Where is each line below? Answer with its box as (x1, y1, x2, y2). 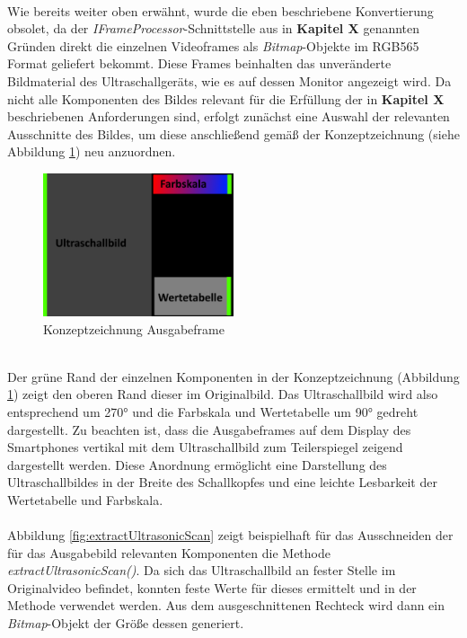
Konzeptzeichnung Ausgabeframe (43, 319, 225, 338)
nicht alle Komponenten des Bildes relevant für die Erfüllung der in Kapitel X (7, 89, 445, 108)
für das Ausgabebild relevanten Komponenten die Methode (7, 543, 330, 562)
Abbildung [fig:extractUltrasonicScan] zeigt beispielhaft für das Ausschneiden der (7, 526, 454, 545)
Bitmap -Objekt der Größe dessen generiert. (7, 614, 244, 633)
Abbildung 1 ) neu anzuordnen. (7, 142, 176, 161)
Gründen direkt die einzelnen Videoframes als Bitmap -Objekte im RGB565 (7, 36, 419, 55)
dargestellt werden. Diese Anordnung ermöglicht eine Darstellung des (7, 455, 387, 474)
